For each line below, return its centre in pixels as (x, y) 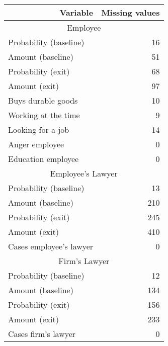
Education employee (44, 159)
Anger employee (36, 144)
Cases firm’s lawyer (42, 334)
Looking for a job (39, 129)
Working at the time (44, 115)
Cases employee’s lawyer (51, 246)
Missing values (131, 12)
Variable (76, 12)
